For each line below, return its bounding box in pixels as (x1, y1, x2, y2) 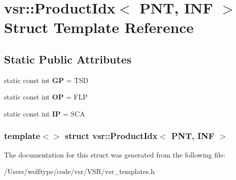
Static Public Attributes (4, 51, 131, 66)
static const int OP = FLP (4, 91, 87, 102)
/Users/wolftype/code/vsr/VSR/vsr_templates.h (4, 166, 155, 176)
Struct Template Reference (4, 17, 194, 37)
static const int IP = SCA (4, 108, 85, 118)
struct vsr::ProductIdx (64, 129, 157, 142)
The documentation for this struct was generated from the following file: (4, 149, 225, 159)
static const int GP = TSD (4, 74, 88, 85)
